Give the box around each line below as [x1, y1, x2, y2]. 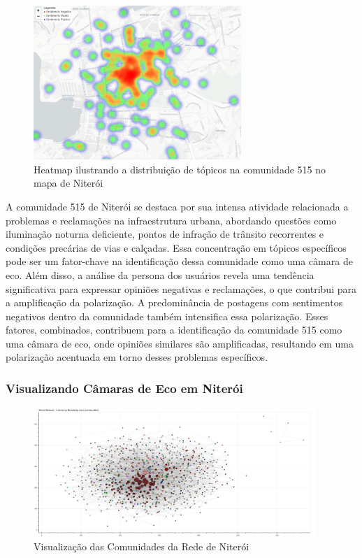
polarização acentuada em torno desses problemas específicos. [6, 350, 268, 364]
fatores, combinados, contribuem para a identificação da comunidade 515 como [6, 322, 342, 337]
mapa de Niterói [34, 176, 103, 190]
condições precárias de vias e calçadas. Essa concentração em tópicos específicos [6, 240, 347, 255]
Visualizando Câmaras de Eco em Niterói [6, 379, 243, 396]
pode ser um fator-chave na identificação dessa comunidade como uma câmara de [6, 254, 353, 269]
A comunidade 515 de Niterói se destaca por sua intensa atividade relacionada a [6, 199, 349, 213]
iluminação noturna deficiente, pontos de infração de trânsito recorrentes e [6, 227, 324, 241]
